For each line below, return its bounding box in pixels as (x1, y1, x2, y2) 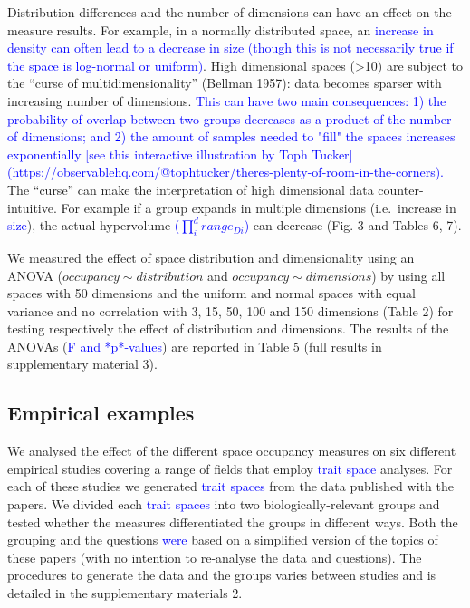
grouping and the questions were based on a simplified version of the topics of (7, 530, 438, 549)
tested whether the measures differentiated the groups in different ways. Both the (7, 512, 458, 531)
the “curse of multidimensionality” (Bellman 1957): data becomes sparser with (7, 73, 442, 92)
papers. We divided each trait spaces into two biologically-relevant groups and (7, 495, 440, 514)
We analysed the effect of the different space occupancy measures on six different (7, 441, 456, 460)
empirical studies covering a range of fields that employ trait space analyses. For (7, 458, 453, 478)
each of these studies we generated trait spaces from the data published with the (7, 477, 454, 496)
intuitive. (7, 198, 57, 217)
